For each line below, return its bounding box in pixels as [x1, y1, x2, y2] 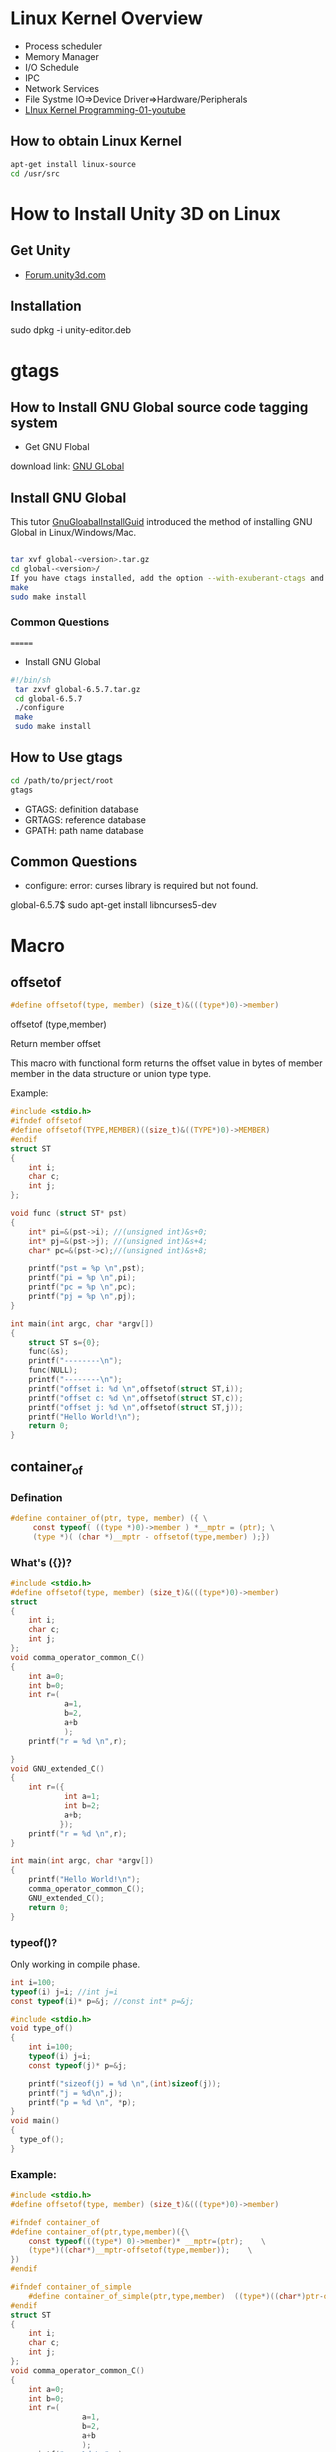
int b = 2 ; [63, 1801, 101, 1811]
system [10, 414, 58, 431]
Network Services [24, 82, 100, 94]
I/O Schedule [24, 61, 80, 73]
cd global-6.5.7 [14, 693, 83, 704]
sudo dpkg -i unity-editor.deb [10, 324, 132, 336]
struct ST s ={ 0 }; [28, 1337, 101, 1347]
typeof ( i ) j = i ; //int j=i [10, 1987, 118, 1997]
